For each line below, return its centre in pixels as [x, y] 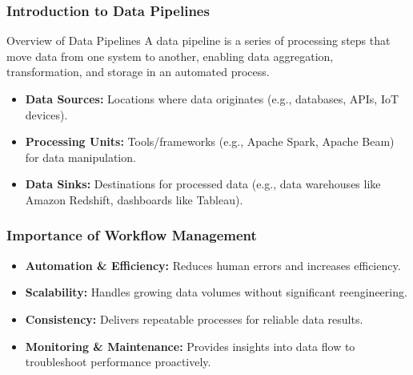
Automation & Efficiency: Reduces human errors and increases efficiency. [213, 265]
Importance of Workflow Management [132, 235]
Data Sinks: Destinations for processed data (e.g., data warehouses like [203, 184]
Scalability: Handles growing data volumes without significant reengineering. [216, 292]
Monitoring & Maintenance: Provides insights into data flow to [190, 346]
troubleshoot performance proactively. [118, 362]
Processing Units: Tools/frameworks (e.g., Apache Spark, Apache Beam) [210, 141]
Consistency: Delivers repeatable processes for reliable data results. [194, 319]
